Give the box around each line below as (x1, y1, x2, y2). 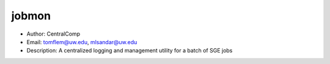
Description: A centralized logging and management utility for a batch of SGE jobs (26, 47, 233, 54)
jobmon (11, 9, 51, 22)
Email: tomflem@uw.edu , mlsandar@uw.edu (26, 38, 137, 45)
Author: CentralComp (26, 30, 81, 37)
